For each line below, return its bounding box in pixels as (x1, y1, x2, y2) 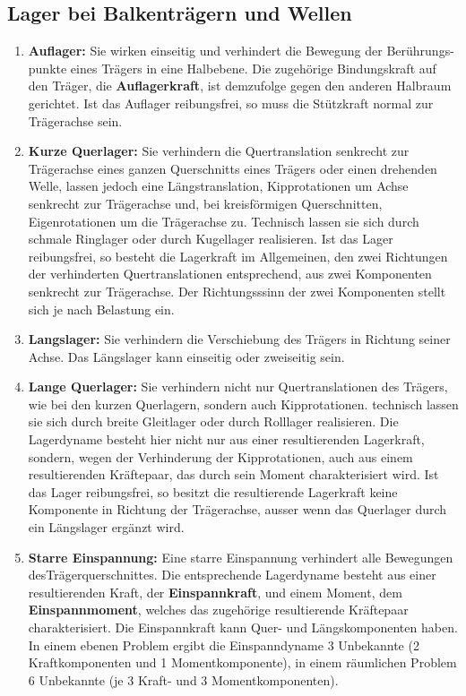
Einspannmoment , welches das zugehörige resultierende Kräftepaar (28, 600, 409, 619)
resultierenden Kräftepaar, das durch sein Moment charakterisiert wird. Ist (28, 465, 439, 484)
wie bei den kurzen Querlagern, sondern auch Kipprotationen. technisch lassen (28, 394, 459, 413)
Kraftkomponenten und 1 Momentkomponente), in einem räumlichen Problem (28, 653, 457, 672)
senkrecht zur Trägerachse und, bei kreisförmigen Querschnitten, (28, 193, 383, 212)
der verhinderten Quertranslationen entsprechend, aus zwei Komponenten (28, 264, 432, 283)
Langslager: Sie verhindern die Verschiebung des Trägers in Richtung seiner (28, 330, 451, 348)
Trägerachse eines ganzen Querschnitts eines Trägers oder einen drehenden (28, 159, 437, 177)
